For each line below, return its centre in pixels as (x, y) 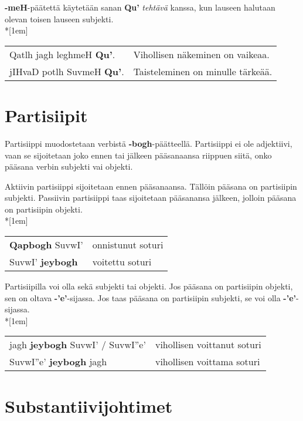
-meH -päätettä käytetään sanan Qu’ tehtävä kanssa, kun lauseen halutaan (140, 7)
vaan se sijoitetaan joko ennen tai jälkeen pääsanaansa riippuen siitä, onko (138, 155)
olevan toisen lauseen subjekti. (59, 18)
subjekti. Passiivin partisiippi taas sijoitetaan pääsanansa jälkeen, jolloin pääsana (151, 198)
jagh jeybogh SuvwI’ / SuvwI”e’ (78, 345)
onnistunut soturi (128, 245)
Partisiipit (46, 115)
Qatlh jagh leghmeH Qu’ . (62, 54)
